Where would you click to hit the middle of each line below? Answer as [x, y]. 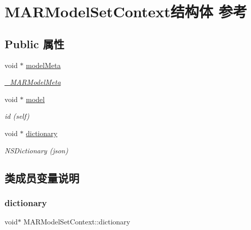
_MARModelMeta [33, 82]
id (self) [17, 116]
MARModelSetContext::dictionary [77, 222]
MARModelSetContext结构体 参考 [126, 11]
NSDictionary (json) [36, 150]
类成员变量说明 [42, 177]
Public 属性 [35, 43]
